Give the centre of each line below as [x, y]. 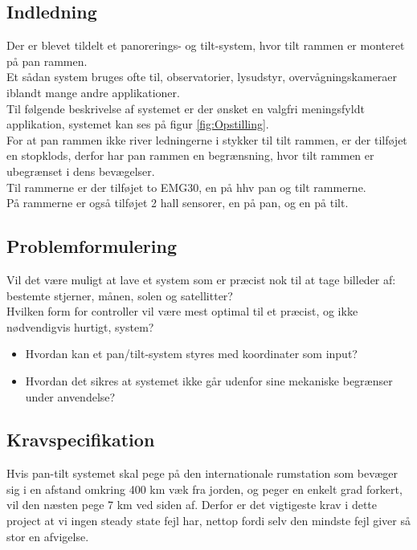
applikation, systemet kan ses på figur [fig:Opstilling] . [138, 124]
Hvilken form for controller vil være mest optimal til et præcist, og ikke [182, 311]
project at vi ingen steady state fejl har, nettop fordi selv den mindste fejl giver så [208, 521]
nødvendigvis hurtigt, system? [80, 326]
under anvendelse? [70, 396]
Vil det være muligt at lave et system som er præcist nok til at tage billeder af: [201, 279]
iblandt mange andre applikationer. [93, 92]
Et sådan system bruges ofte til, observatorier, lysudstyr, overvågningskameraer [202, 77]
